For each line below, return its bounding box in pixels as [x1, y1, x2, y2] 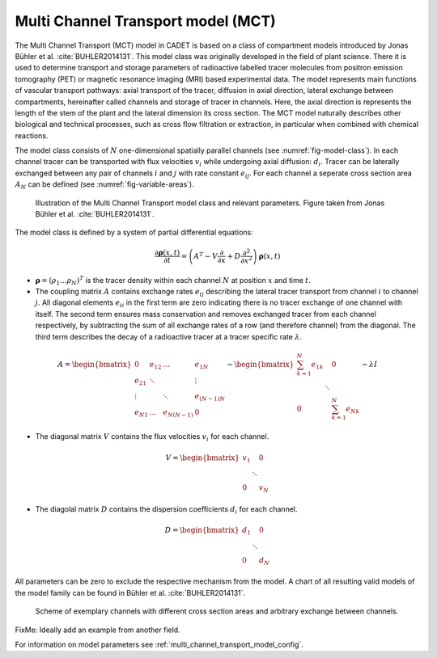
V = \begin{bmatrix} [165, 453, 240, 462]
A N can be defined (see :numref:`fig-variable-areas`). [15, 179, 194, 192]
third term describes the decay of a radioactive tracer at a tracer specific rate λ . [35, 331, 303, 341]
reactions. [15, 130, 49, 141]
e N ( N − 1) [163, 408, 193, 419]
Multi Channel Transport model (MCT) [15, 12, 277, 30]
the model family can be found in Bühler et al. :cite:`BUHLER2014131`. [15, 588, 246, 597]
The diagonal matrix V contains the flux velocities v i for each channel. [35, 432, 269, 444]
